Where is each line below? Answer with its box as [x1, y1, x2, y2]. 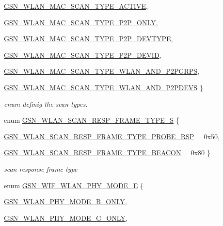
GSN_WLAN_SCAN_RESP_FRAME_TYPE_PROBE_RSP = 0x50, [4, 131, 220, 141]
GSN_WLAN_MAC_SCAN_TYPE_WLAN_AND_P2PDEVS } [4, 82, 203, 92]
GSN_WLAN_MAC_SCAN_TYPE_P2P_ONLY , [4, 17, 158, 27]
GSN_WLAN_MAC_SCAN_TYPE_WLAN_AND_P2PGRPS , [4, 66, 199, 76]
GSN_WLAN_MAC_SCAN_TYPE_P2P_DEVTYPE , [4, 33, 173, 44]
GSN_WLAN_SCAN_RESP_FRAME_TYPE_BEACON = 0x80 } [4, 147, 210, 158]
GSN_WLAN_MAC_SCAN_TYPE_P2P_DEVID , [4, 49, 161, 60]
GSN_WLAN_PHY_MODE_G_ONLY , [4, 212, 127, 223]
